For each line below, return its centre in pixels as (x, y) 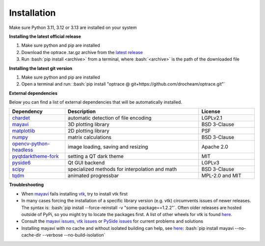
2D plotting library (89, 131)
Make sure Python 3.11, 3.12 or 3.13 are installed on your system (73, 27)
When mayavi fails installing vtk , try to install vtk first (74, 193)
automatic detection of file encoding (110, 118)
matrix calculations (90, 137)
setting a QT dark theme (96, 156)
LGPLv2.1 (212, 118)
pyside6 (21, 163)
